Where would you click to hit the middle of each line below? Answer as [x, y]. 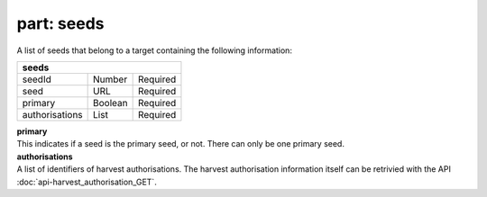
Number [110, 79]
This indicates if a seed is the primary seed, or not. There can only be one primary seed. [180, 144]
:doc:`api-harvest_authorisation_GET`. [87, 182]
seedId [37, 79]
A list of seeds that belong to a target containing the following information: [155, 50]
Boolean [110, 103]
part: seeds [60, 23]
